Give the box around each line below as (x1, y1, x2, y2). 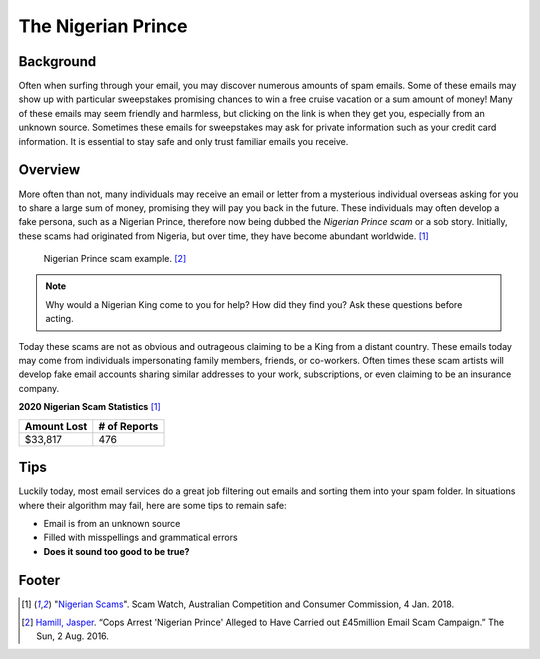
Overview (18, 161, 81, 179)
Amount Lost (24, 419, 88, 433)
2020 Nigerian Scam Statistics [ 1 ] (18, 401, 162, 413)
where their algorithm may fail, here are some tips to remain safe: (18, 499, 287, 511)
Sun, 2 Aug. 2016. (36, 630, 110, 642)
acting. (45, 313, 74, 325)
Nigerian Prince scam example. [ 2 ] (43, 253, 187, 265)
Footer (18, 571, 61, 589)
